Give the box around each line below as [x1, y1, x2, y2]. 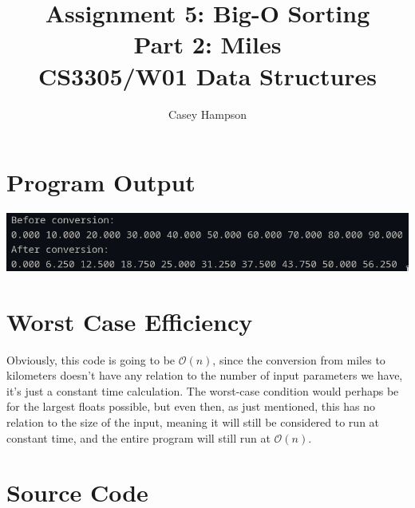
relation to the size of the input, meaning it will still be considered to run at [6, 413, 380, 430]
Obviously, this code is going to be [6, 351, 176, 368]
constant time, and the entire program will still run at [6, 429, 271, 446]
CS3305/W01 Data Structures [38, 59, 377, 92]
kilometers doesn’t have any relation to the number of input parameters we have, [6, 367, 403, 384]
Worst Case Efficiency [6, 305, 253, 337]
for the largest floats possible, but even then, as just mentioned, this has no [6, 398, 375, 415]
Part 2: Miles [133, 28, 282, 61]
